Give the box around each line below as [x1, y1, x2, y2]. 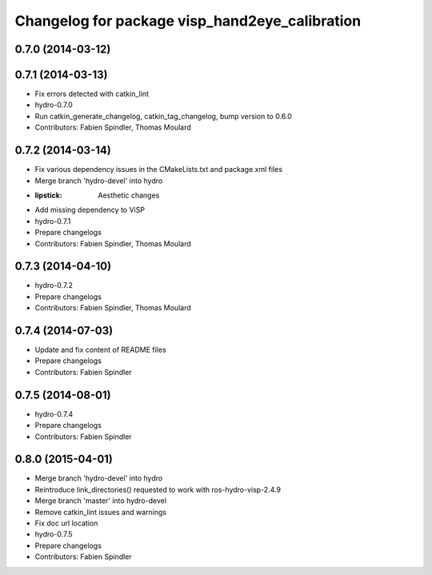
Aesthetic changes [98, 190, 160, 200]
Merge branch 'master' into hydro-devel [34, 496, 167, 505]
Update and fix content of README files [34, 345, 167, 355]
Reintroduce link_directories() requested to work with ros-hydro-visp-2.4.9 [34, 485, 282, 494]
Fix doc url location [34, 518, 98, 528]
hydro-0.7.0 [34, 100, 74, 110]
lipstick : [34, 190, 63, 200]
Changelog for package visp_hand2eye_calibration [14, 12, 362, 30]
